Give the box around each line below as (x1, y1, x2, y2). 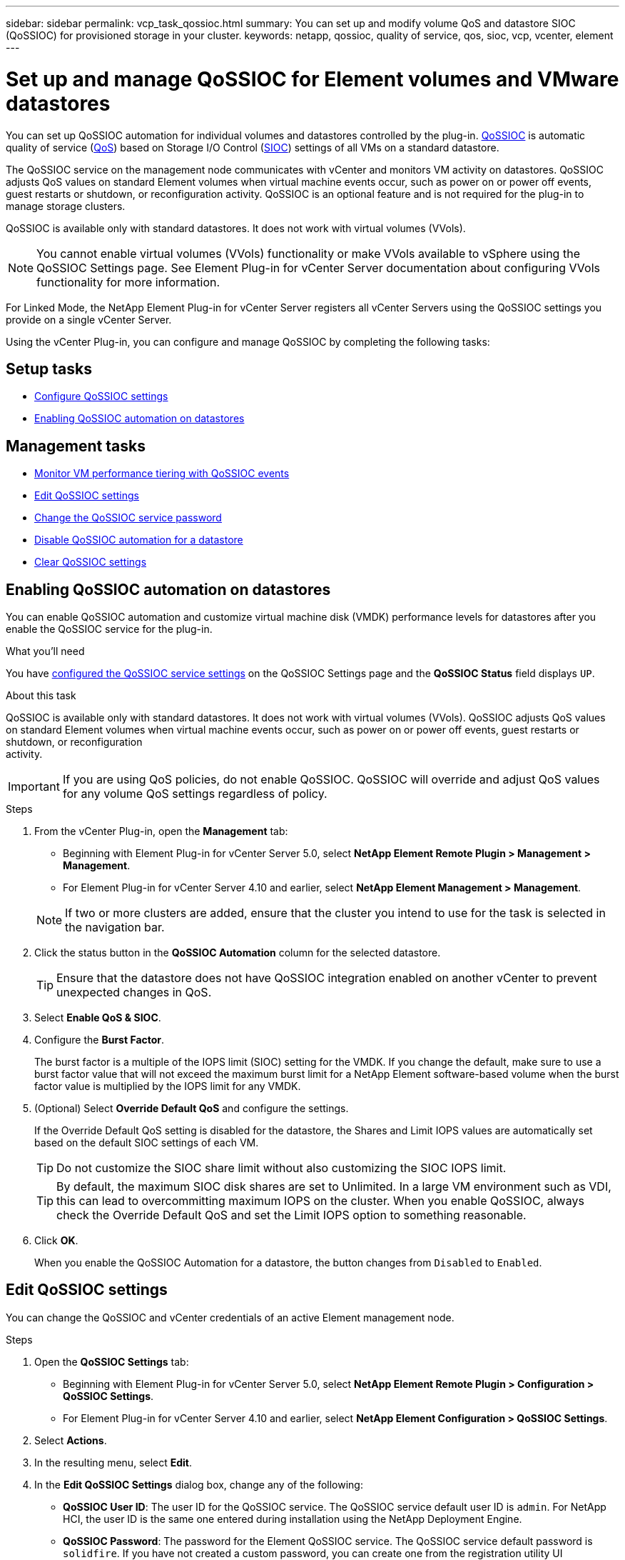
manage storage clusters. (6, 199, 126, 212)
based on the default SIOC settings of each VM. (34, 1136, 259, 1149)
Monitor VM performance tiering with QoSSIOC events (34, 467, 290, 480)
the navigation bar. (65, 920, 165, 935)
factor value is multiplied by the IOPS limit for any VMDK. (34, 1080, 301, 1093)
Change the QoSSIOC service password (34, 511, 222, 524)
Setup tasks (6, 359, 92, 378)
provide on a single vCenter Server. (6, 313, 172, 326)
